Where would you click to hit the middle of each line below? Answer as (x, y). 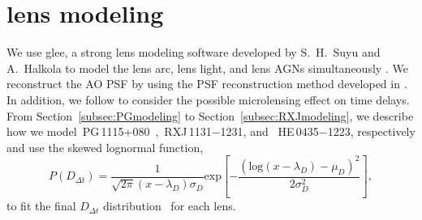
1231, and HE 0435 (269, 131)
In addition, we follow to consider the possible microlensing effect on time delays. (208, 99)
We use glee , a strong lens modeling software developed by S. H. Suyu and (194, 52)
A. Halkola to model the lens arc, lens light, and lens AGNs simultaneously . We (207, 68)
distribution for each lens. (169, 206)
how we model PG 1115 (65, 131)
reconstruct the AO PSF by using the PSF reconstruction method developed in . (207, 84)
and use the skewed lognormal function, (105, 147)
